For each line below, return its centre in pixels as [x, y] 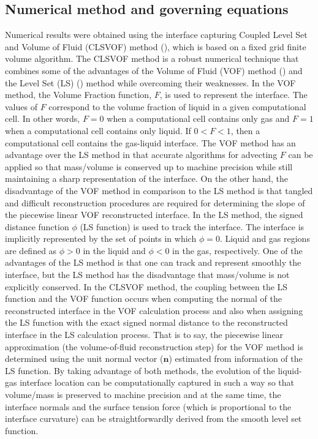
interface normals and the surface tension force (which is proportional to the [148, 406]
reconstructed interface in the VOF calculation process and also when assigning [154, 310]
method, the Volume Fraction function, [78, 95]
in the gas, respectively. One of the [237, 250]
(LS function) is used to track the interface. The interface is [192, 226]
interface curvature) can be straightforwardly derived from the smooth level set [153, 418]
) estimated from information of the [236, 358]
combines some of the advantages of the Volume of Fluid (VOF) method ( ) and [154, 70]
